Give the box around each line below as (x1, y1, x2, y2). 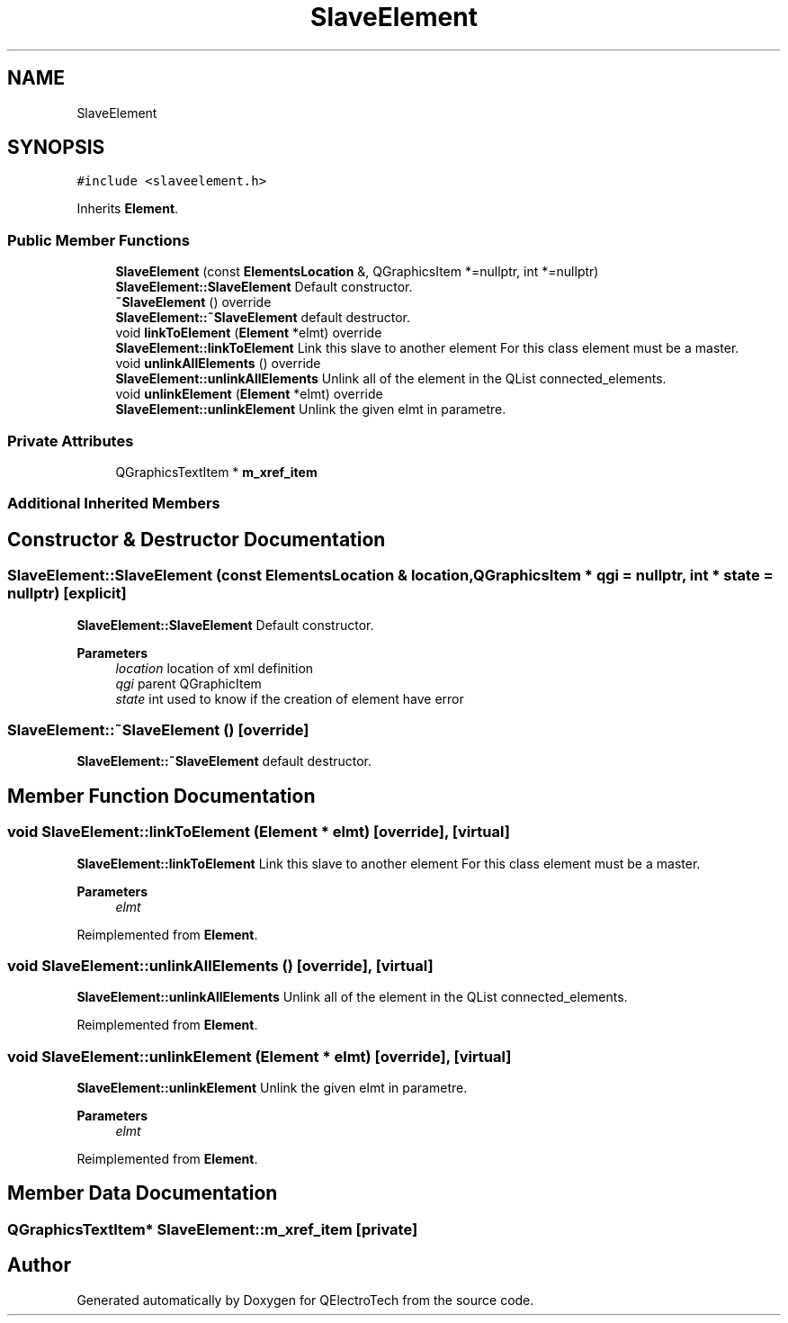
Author (7, 1254, 71, 1277)
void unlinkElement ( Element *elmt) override (115, 386, 383, 402)
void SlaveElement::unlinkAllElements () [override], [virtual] (7, 956, 434, 975)
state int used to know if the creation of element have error (115, 690, 464, 706)
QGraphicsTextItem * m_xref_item (115, 463, 318, 480)
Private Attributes (7, 431, 134, 450)
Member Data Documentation (7, 1182, 278, 1205)
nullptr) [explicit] (7, 584, 127, 603)
